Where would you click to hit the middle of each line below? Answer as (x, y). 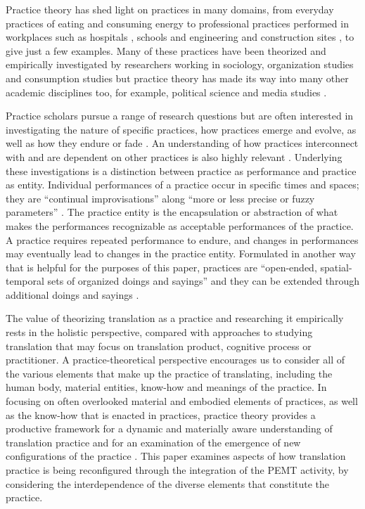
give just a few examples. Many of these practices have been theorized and (166, 50)
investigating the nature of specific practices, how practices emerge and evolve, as (181, 129)
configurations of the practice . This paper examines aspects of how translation (176, 456)
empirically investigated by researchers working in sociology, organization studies (180, 64)
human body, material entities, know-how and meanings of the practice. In (166, 387)
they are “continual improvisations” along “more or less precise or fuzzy (160, 198)
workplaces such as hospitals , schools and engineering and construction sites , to (180, 37)
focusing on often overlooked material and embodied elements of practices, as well (182, 401)
